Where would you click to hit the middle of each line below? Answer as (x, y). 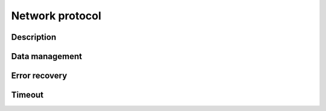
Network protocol (56, 16)
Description (34, 37)
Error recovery (39, 76)
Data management (47, 56)
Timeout (27, 95)
